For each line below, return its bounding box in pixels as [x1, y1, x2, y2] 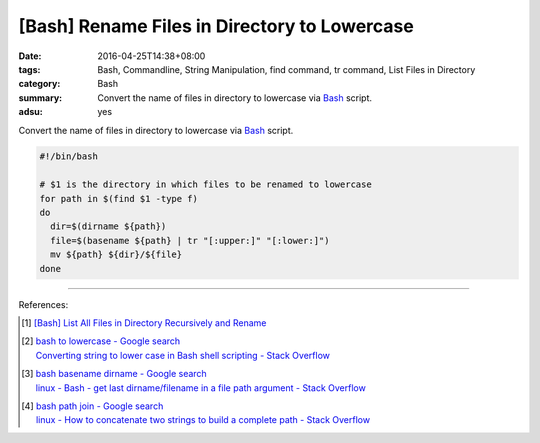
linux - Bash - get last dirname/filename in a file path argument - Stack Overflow [35, 381, 367, 394]
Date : [18, 50, 42, 62]
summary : [18, 91, 63, 104]
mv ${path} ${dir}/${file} [50, 249, 183, 260]
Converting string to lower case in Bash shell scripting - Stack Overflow [35, 349, 330, 361]
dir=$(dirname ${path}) [50, 221, 167, 232]
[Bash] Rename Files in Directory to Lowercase [18, 15, 414, 37]
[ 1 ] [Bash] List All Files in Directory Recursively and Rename [21, 316, 267, 329]
